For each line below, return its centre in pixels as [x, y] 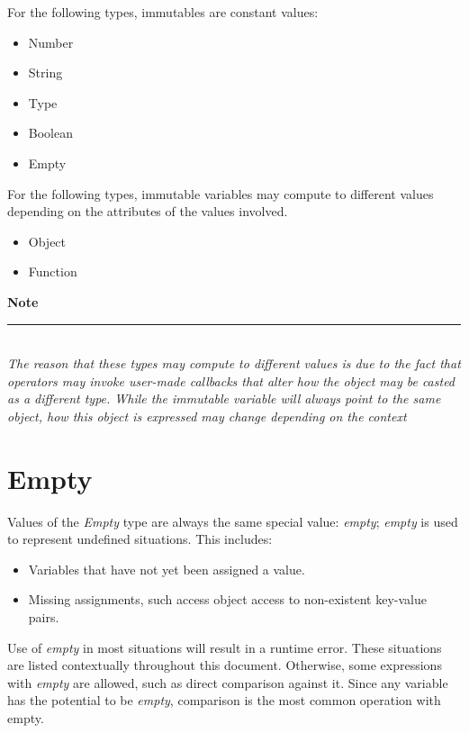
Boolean [50, 133]
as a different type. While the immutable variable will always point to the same [224, 398]
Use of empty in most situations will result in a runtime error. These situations [225, 647]
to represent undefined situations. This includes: [140, 539]
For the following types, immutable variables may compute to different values [221, 193]
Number [51, 42]
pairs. [44, 617]
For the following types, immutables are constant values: [163, 12]
